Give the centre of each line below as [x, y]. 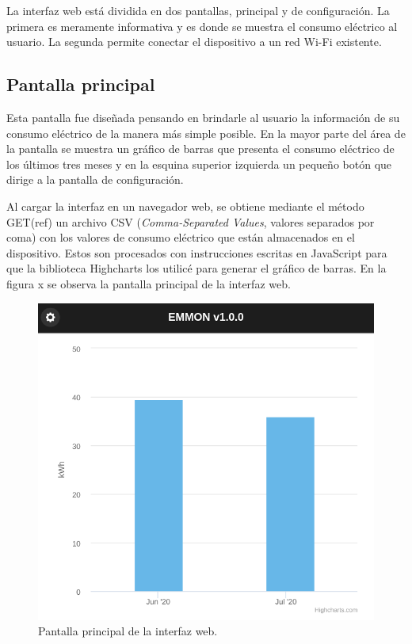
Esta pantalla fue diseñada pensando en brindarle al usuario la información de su [203, 117]
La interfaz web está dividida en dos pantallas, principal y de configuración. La [198, 10]
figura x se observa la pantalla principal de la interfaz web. [149, 283]
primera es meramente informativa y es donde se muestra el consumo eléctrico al [202, 26]
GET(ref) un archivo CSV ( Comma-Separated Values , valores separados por [191, 221]
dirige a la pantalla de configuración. [95, 179]
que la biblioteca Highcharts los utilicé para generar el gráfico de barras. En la [196, 268]
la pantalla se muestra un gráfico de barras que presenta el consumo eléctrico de [200, 149]
